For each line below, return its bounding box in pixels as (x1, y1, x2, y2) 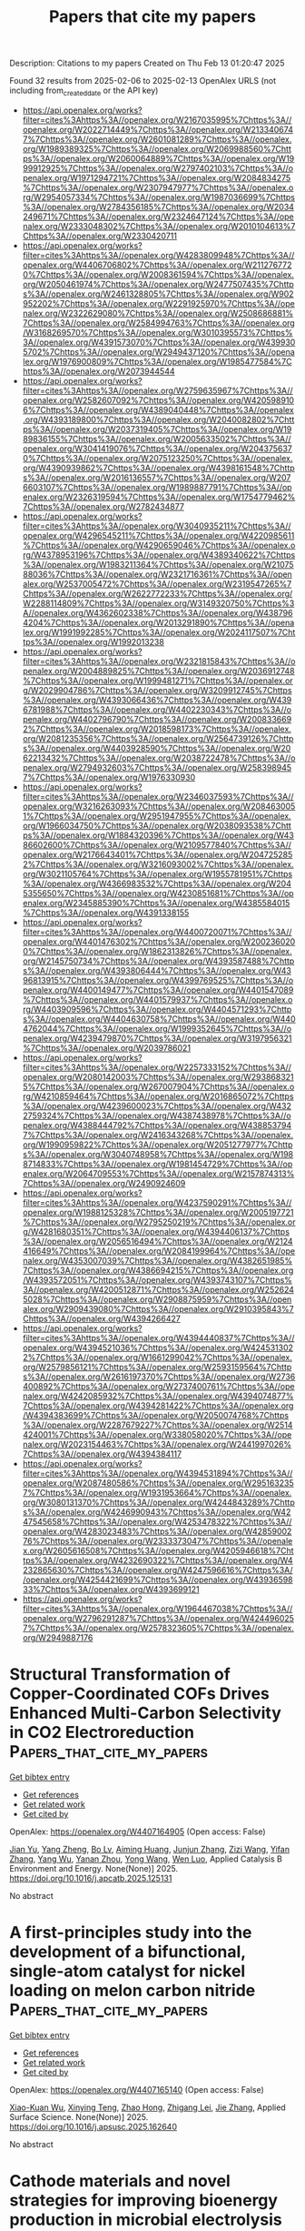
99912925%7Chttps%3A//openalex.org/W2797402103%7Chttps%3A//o (22, 162, 293, 174)
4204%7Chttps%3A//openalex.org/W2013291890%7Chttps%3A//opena (22, 617, 295, 628)
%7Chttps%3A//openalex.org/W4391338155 (22, 907, 190, 918)
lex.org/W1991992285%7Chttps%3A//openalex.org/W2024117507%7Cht (22, 626, 296, 638)
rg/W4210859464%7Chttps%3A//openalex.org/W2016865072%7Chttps (22, 1090, 294, 1102)
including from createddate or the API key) (9, 85, 159, 97)
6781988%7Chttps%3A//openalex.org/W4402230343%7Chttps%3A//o (22, 703, 292, 715)
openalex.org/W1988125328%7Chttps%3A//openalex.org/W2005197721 (22, 1206, 294, 1217)
